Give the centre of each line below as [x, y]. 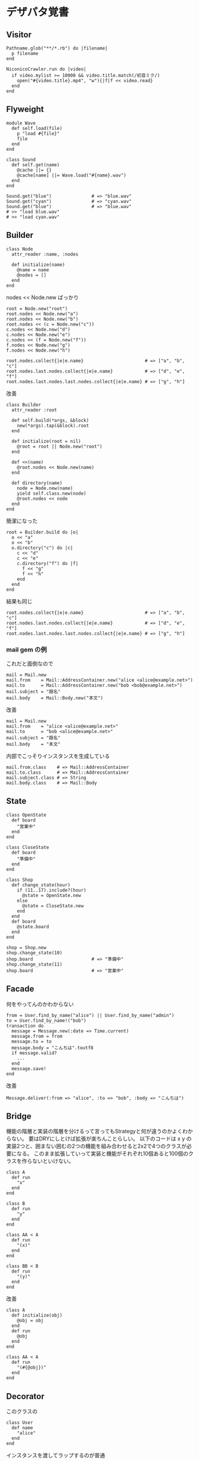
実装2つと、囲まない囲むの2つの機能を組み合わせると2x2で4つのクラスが [96, 1146]
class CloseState [28, 847]
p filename [25, 54]
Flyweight [25, 109]
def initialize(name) [38, 265]
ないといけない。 [53, 1161]
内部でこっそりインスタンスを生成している [58, 756]
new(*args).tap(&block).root [53, 426]
